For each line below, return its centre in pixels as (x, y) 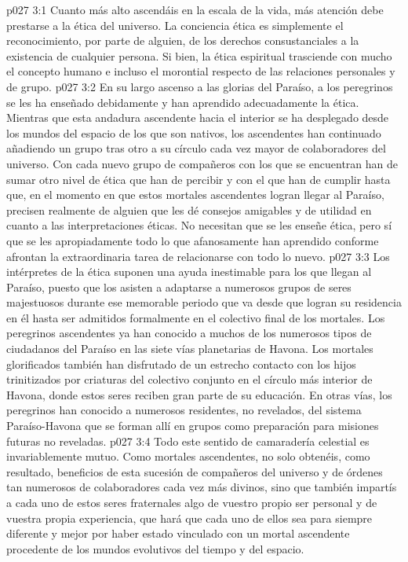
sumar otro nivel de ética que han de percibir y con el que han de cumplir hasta (199, 179)
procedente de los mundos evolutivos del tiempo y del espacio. (155, 548)
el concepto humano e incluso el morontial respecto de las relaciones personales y (201, 71)
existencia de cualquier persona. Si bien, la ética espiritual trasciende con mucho (199, 55)
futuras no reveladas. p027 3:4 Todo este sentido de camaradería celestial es (188, 441)
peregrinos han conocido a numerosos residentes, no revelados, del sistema (184, 410)
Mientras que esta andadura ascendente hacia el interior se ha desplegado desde (198, 118)
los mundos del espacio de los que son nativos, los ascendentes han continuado (194, 132)
